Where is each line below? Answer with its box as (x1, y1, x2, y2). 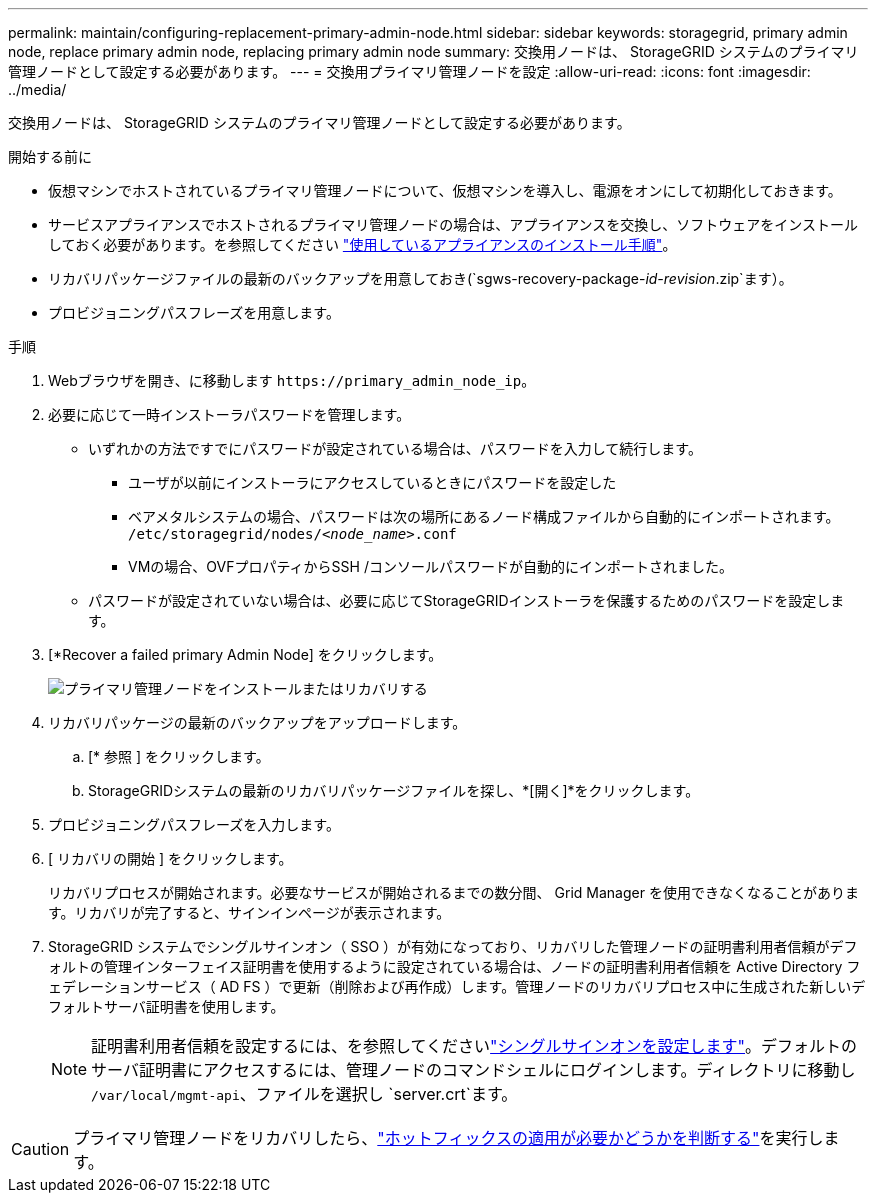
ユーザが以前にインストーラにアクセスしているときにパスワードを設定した (128, 474, 617, 491)
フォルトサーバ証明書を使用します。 (48, 998, 285, 1015)
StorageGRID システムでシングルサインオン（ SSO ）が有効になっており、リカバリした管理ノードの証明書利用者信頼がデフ (48, 938, 858, 955)
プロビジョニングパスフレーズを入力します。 (48, 816, 340, 833)
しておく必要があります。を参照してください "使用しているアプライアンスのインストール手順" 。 (48, 236, 677, 253)
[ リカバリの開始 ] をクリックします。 (48, 850, 293, 867)
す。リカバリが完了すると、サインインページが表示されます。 (48, 904, 451, 921)
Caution (11, 1139, 70, 1159)
